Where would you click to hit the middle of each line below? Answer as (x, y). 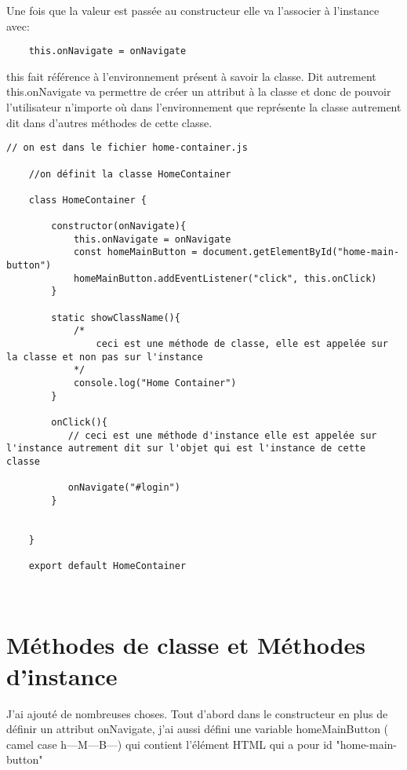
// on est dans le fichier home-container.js (127, 148)
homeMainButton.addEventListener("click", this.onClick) (225, 278)
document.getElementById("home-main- (301, 252)
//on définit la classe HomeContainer (130, 174)
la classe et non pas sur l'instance (105, 357)
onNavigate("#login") (124, 488)
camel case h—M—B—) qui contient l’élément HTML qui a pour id (169, 744)
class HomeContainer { (87, 200)
